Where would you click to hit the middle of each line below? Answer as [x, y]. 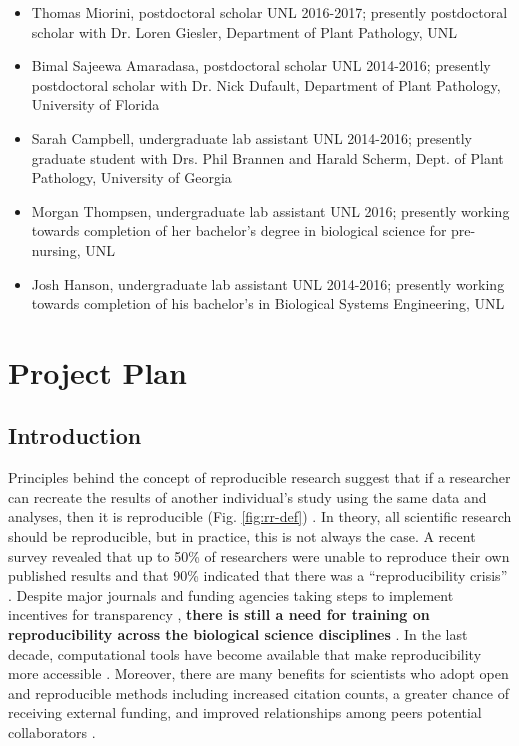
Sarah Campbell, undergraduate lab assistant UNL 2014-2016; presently [251, 137]
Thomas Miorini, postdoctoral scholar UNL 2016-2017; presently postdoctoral [269, 12]
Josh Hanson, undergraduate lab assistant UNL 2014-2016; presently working [268, 283]
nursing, [56, 249]
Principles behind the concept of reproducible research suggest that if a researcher [259, 477]
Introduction [75, 435]
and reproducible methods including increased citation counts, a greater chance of [258, 692]
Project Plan [97, 371]
